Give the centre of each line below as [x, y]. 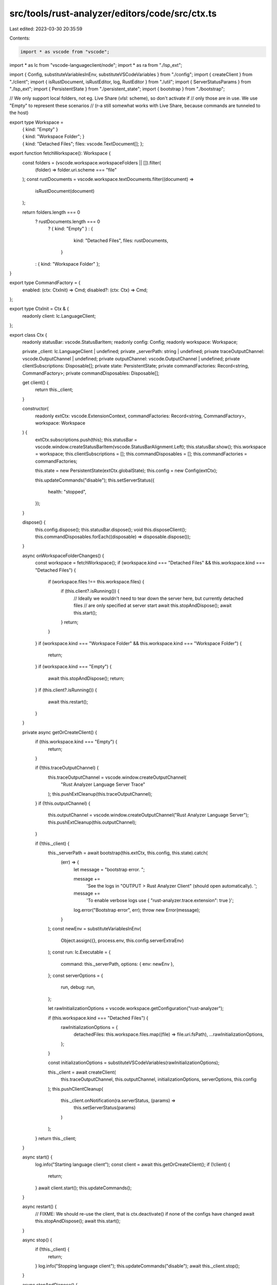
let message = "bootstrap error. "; [109, 869]
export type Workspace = [36, 122]
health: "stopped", [67, 492]
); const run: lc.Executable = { [79, 952]
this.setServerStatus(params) [105, 1108]
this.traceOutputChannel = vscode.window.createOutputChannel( [117, 777]
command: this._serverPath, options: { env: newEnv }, [117, 964]
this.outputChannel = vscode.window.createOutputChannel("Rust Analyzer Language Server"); [148, 815]
